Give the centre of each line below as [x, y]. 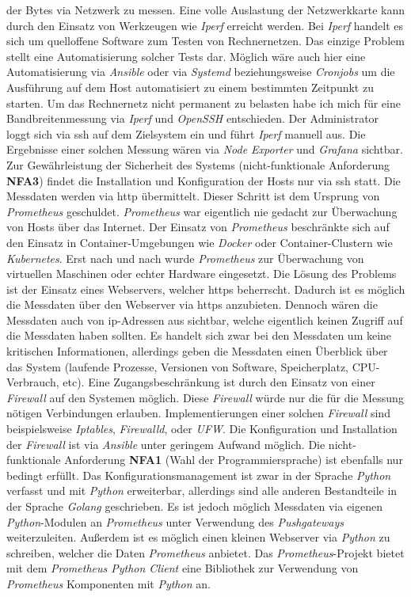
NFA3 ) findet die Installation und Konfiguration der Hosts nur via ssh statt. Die [204, 180]
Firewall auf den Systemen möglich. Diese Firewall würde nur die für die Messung [205, 397]
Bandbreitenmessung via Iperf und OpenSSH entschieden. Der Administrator [193, 118]
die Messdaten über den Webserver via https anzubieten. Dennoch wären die [192, 304]
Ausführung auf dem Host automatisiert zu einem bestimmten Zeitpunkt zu [190, 87]
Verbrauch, [33, 382]
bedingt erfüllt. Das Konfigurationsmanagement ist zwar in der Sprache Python [199, 475]
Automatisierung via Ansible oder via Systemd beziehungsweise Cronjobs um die [201, 72]
